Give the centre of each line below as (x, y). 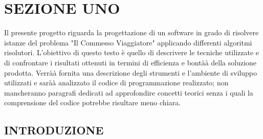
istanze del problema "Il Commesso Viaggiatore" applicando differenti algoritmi (128, 42)
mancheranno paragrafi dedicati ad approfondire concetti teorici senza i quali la (129, 92)
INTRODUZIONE (54, 130)
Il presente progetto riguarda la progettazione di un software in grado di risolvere (131, 32)
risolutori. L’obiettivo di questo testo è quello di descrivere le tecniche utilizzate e (132, 52)
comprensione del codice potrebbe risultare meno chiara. (92, 102)
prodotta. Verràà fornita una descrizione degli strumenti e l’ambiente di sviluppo (131, 72)
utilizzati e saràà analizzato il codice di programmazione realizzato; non (116, 83)
